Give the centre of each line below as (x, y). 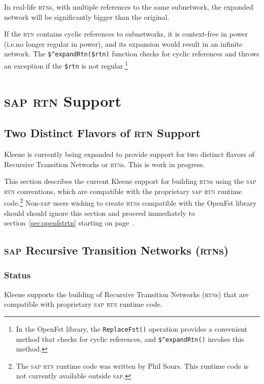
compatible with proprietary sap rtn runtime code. (83, 304)
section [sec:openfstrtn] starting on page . (70, 223)
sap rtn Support (63, 100)
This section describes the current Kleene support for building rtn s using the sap (130, 181)
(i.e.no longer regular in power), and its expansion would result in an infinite (123, 43)
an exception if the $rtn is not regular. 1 (66, 65)
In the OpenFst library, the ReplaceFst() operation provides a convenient (132, 328)
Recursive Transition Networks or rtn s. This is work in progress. (105, 164)
